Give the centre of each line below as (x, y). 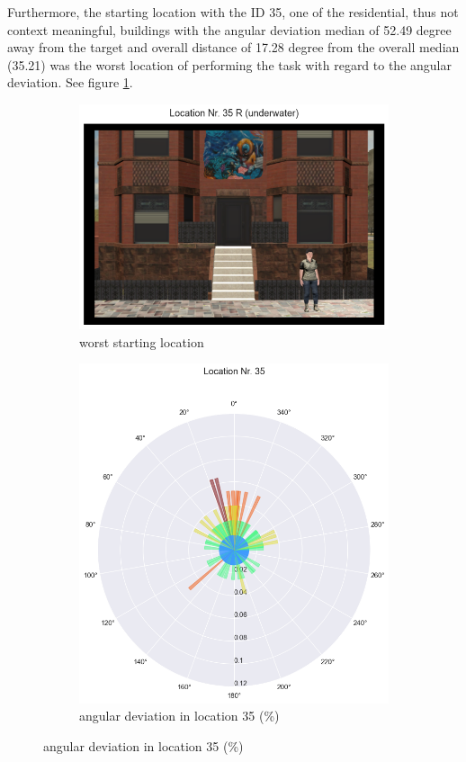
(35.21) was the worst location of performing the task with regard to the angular (229, 64)
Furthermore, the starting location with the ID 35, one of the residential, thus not (233, 12)
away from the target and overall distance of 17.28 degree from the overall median (233, 47)
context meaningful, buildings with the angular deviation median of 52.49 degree (229, 29)
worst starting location (142, 341)
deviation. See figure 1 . (70, 82)
